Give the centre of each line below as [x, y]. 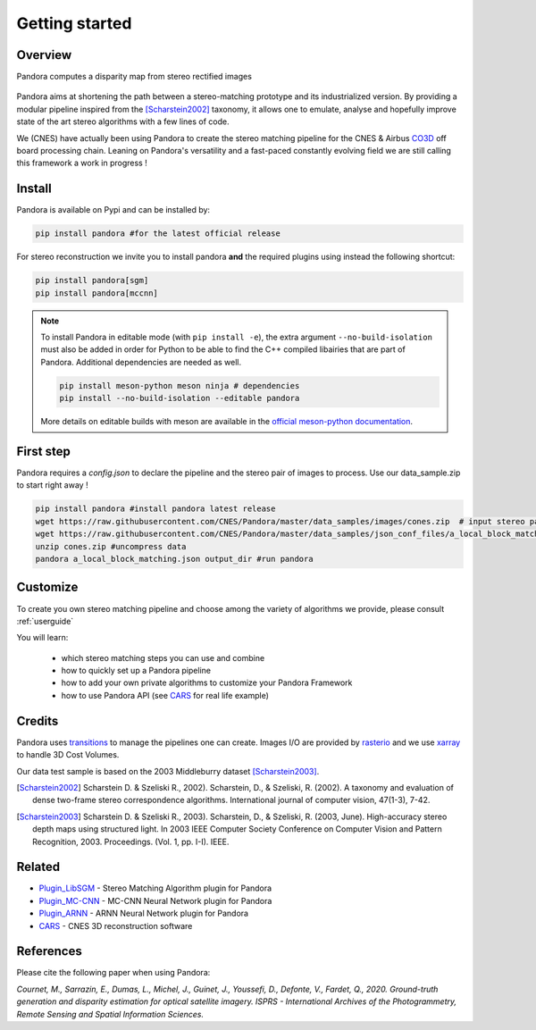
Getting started [74, 23]
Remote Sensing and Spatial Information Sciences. [110, 1014]
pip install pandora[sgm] [92, 281]
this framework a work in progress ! [82, 163]
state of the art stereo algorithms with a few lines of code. [123, 121]
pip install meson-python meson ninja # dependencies [180, 385]
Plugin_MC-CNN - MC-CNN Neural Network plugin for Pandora [155, 900]
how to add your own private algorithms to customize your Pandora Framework [207, 682]
